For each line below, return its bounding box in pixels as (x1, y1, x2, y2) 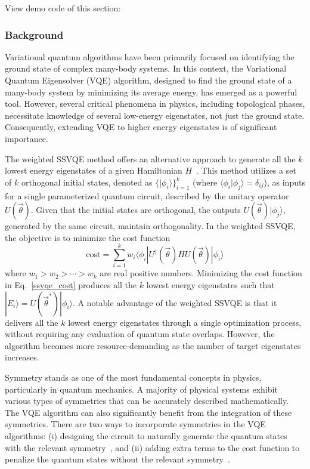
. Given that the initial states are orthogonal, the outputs (30, 203, 241, 216)
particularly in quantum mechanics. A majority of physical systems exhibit (5, 382, 278, 395)
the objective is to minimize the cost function (5, 231, 170, 243)
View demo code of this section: (5, 2, 121, 14)
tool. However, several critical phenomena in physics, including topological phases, (5, 97, 305, 110)
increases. (5, 351, 39, 363)
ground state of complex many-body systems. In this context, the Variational (5, 62, 287, 75)
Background (5, 27, 64, 42)
